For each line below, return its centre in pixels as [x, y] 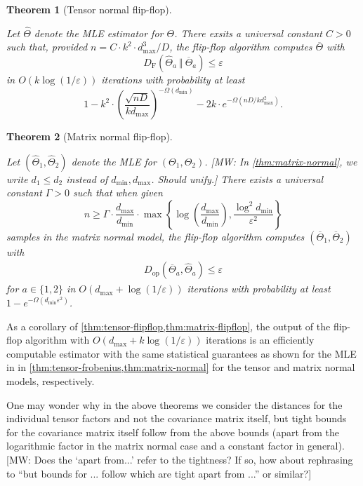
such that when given [118, 193]
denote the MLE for [114, 161]
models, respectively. [51, 381]
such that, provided [47, 47]
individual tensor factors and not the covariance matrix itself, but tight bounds [177, 418]
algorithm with [58, 340]
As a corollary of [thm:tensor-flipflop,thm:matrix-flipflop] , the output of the [169, 326]
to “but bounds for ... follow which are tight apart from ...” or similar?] [159, 473]
